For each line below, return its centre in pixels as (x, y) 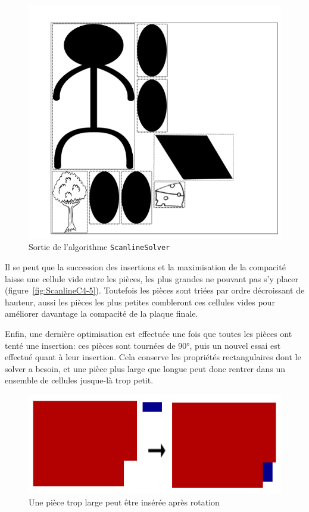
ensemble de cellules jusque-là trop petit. (79, 380)
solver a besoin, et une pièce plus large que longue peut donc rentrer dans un (145, 368)
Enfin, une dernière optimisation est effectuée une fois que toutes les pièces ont (149, 334)
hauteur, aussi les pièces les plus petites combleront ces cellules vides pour (140, 302)
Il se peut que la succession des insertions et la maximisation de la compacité (145, 267)
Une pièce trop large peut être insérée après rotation (124, 502)
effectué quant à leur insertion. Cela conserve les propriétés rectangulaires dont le (153, 357)
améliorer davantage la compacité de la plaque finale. (102, 313)
